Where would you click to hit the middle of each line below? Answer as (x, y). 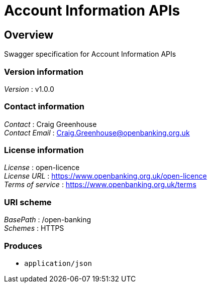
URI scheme (28, 202)
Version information (44, 71)
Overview (29, 35)
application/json (58, 263)
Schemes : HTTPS (34, 228)
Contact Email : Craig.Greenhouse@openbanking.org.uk (97, 132)
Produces (23, 246)
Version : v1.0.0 (29, 89)
